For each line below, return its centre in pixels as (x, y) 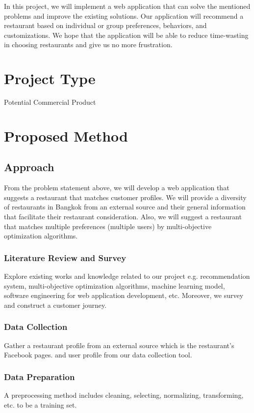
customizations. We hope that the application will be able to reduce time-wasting (126, 35)
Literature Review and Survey (65, 257)
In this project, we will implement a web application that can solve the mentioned (127, 6)
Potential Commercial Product (50, 102)
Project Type (50, 78)
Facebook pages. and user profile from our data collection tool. (98, 355)
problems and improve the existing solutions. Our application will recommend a (124, 15)
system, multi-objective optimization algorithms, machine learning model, (114, 285)
